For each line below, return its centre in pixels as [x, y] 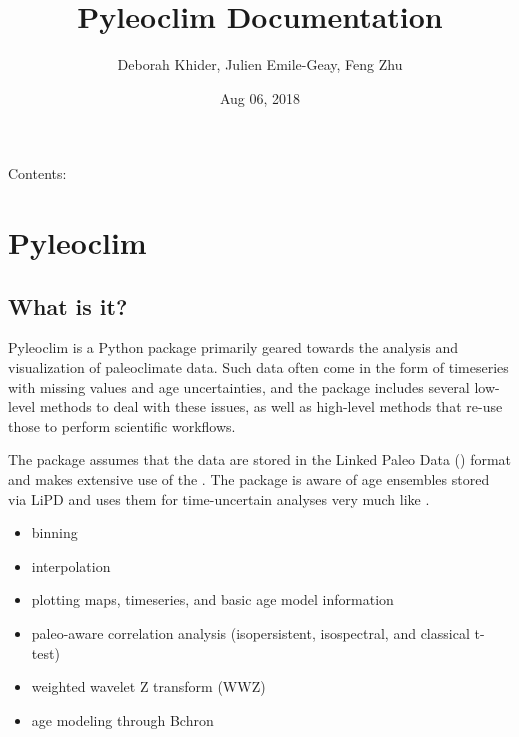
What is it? [68, 305]
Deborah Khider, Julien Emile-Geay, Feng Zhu [260, 64]
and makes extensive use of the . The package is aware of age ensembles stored [249, 479]
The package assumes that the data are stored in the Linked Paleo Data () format [260, 459]
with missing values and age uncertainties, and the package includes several [239, 386]
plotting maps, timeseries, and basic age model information [212, 599]
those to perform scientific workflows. [122, 425]
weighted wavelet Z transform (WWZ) [148, 686]
